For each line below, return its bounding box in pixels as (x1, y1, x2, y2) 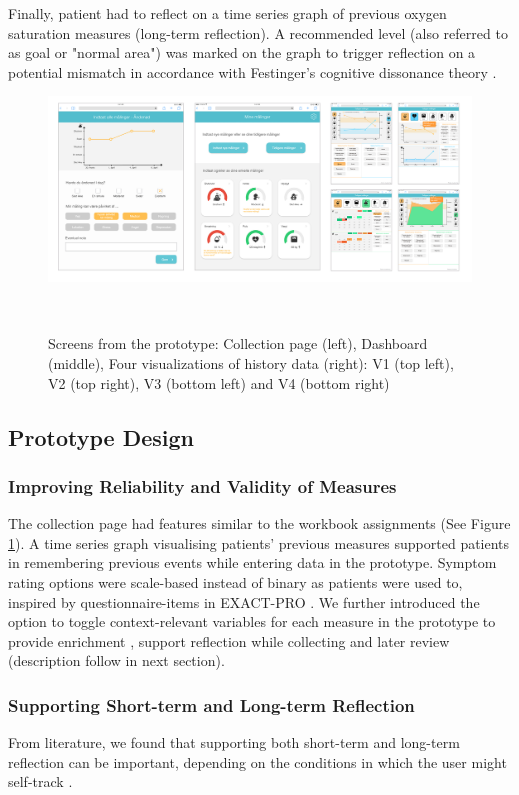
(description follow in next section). (8, 650, 225, 671)
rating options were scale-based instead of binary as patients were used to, (8, 572, 463, 593)
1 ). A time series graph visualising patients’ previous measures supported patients (8, 532, 510, 553)
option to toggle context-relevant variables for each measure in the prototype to (8, 611, 496, 632)
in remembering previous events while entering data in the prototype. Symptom (8, 552, 497, 573)
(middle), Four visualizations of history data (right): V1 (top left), (48, 353, 454, 374)
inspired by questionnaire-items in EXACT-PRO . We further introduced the (8, 591, 480, 612)
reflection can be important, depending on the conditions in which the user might (8, 751, 507, 772)
